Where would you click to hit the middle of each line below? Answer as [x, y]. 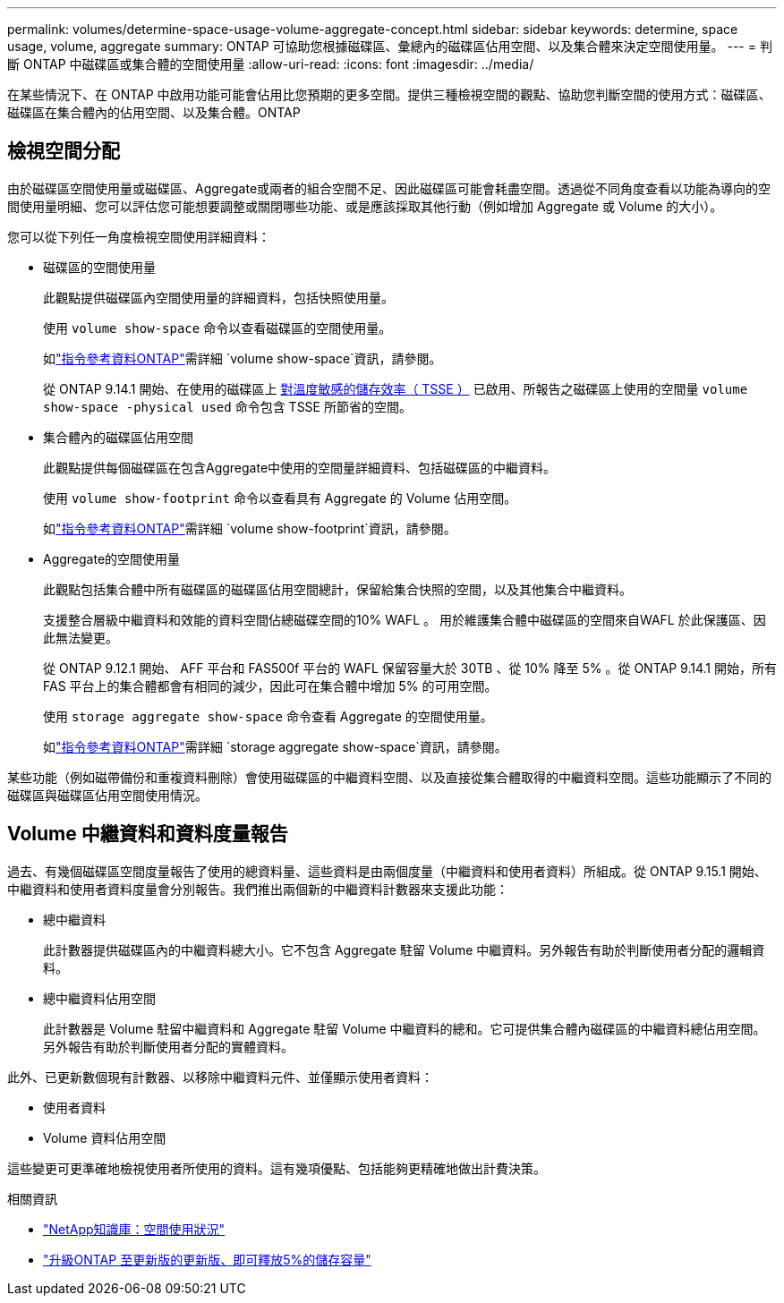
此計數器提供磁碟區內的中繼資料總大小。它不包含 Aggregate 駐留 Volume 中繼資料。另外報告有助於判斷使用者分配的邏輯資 [404, 950]
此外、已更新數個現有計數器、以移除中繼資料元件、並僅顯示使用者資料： [220, 1077]
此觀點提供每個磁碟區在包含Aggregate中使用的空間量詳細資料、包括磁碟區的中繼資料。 [300, 467]
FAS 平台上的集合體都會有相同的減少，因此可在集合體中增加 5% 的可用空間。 [270, 686]
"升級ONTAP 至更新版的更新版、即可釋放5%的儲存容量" [207, 1259]
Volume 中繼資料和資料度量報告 [148, 834]
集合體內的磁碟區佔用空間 [118, 437]
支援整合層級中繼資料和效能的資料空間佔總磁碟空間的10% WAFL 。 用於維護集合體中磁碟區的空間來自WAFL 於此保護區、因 [405, 619]
